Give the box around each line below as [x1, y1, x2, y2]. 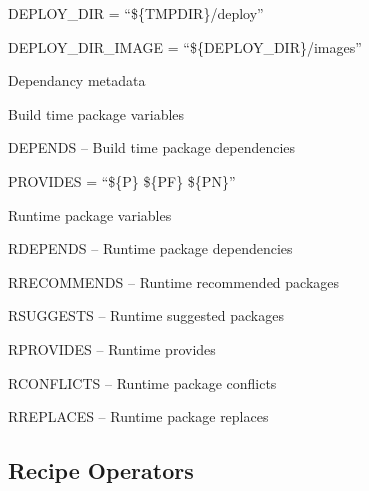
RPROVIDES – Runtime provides [8, 338, 216, 359]
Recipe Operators [8, 455, 194, 486]
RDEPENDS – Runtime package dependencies [8, 238, 293, 259]
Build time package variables [8, 103, 185, 124]
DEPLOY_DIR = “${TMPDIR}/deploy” [8, 3, 264, 23]
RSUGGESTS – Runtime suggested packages [8, 305, 284, 326]
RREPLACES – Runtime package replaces [8, 406, 269, 427]
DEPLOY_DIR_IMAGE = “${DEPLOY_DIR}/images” [8, 36, 362, 57]
